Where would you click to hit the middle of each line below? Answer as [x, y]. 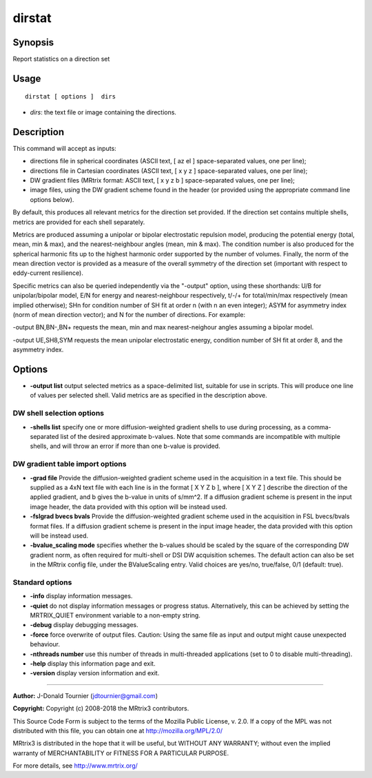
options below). [52, 199]
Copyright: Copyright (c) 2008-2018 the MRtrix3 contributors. [101, 708]
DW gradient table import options [70, 464]
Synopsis [33, 42]
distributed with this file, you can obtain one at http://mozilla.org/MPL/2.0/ [118, 730]
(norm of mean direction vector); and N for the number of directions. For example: [129, 315]
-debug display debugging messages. [84, 625]
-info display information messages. [81, 596]
